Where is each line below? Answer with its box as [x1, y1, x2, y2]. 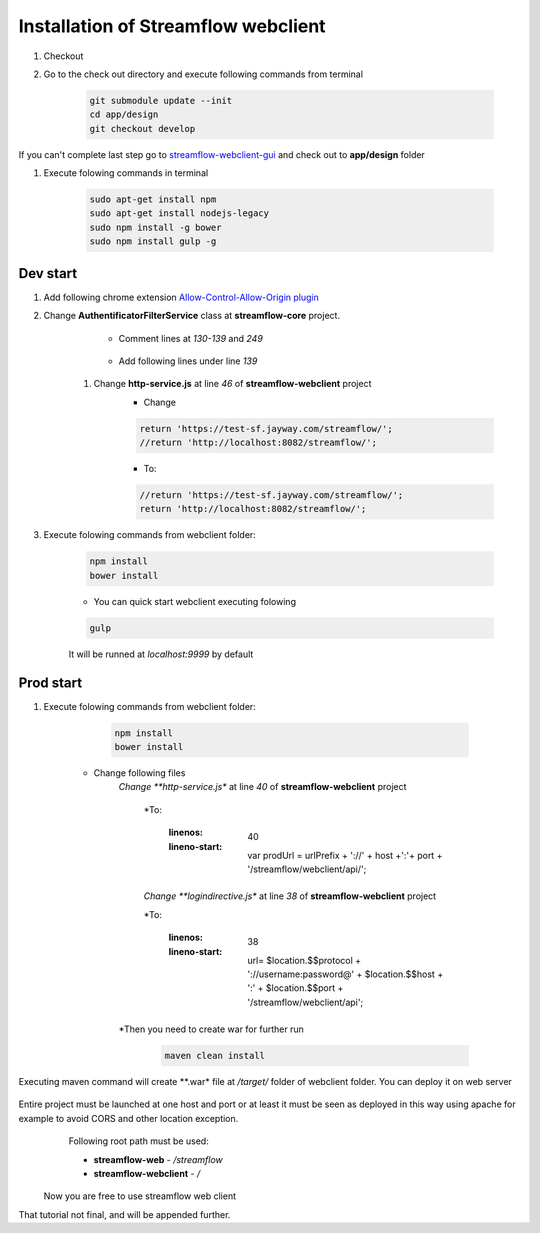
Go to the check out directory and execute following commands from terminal [43, 68, 364, 80]
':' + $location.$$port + [247, 982, 344, 994]
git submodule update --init [89, 95, 233, 106]
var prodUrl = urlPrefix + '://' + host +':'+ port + [247, 849, 443, 861]
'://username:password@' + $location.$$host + [247, 968, 444, 980]
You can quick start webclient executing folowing [93, 595, 297, 607]
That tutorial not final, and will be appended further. [18, 1208, 231, 1220]
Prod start [18, 674, 83, 691]
